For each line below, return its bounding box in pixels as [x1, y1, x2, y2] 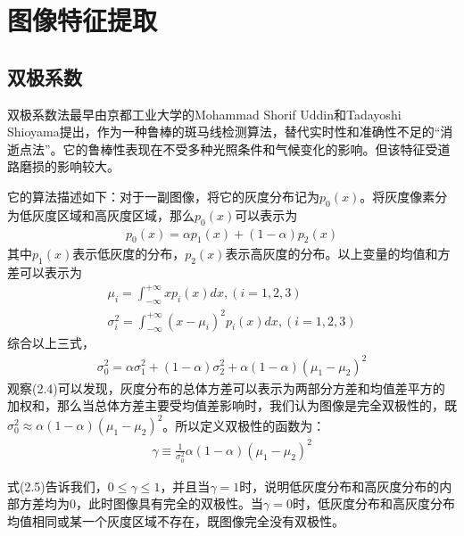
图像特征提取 [7, 2, 158, 38]
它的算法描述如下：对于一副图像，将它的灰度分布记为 [7, 186, 319, 205]
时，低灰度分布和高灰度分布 [292, 494, 455, 513]
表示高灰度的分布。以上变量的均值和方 [225, 244, 451, 263]
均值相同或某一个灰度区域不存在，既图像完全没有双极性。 [7, 511, 344, 530]
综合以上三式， [7, 334, 95, 352]
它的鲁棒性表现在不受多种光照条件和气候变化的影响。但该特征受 [62, 139, 438, 158]
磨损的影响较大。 [19, 157, 120, 176]
